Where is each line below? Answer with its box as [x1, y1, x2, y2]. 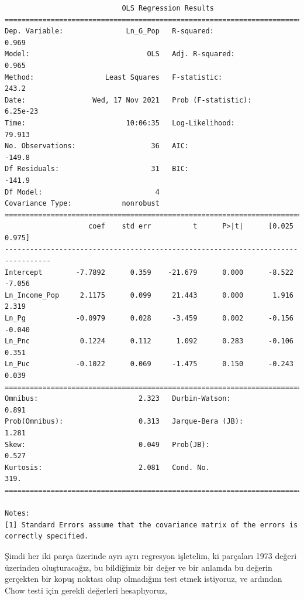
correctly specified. [5, 532, 89, 541]
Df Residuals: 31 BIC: [5, 165, 189, 173]
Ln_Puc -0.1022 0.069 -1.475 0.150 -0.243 [5, 360, 293, 369]
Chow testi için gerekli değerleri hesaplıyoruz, [5, 584, 167, 596]
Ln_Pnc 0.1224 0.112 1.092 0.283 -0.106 [5, 337, 293, 346]
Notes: [5, 509, 30, 518]
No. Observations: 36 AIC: [5, 142, 189, 151]
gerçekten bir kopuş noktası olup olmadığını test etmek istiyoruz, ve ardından [5, 572, 282, 585]
